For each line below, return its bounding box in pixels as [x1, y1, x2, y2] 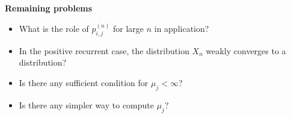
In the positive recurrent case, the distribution [19, 44, 189, 57]
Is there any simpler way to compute [19, 98, 154, 111]
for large [112, 22, 144, 35]
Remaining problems [5, 2, 93, 14]
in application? [154, 22, 209, 35]
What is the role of [19, 22, 89, 35]
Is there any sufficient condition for [19, 76, 149, 89]
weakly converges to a [206, 44, 286, 57]
